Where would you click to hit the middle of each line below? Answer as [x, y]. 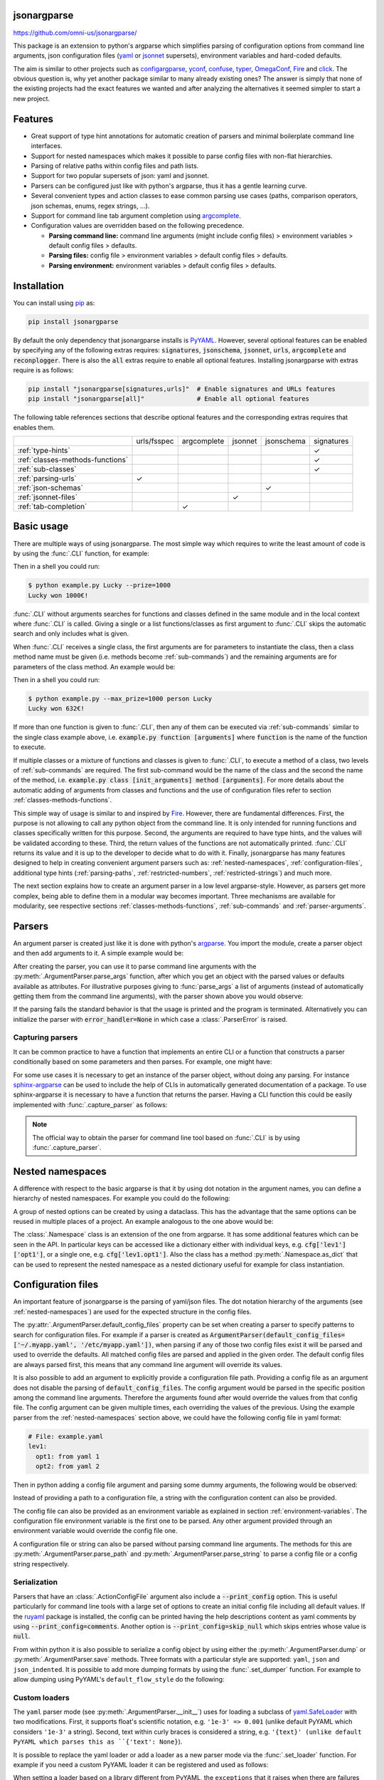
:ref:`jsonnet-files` [48, 497]
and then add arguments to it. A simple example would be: [98, 953]
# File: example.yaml [66, 1436]
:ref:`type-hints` [44, 451]
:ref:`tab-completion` [52, 507]
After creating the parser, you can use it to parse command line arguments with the [135, 966]
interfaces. [47, 146]
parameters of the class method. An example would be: [94, 666]
